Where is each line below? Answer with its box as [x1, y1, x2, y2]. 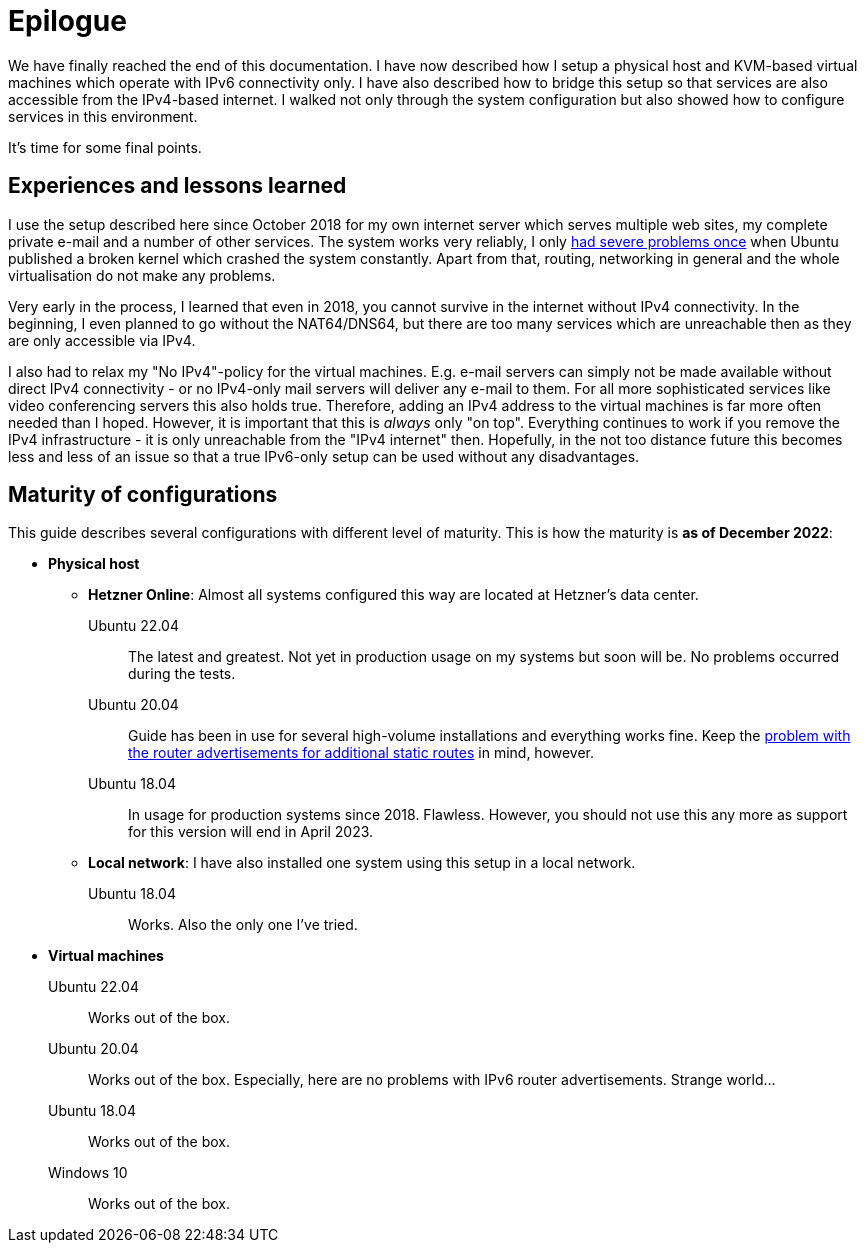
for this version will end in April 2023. [128, 823, 374, 841]
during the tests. [128, 665, 236, 683]
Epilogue [8, 4, 127, 38]
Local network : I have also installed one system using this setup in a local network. [88, 854, 636, 872]
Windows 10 [48, 1164, 128, 1182]
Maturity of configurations [8, 482, 278, 508]
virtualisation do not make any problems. [8, 266, 276, 284]
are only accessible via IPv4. [8, 331, 196, 349]
